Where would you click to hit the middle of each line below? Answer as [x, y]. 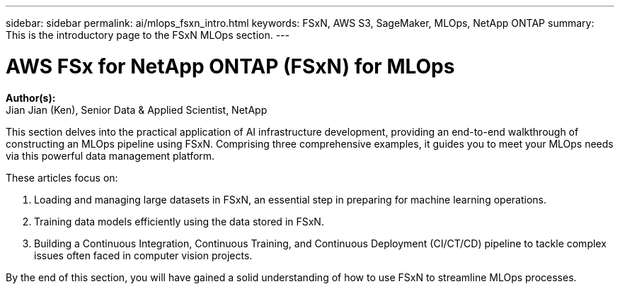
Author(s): [31, 98]
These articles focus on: [62, 177]
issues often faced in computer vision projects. [143, 255]
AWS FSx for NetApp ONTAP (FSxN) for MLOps [230, 66]
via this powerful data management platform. [110, 155]
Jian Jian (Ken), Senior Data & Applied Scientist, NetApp [137, 110]
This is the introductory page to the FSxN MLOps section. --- [148, 35]
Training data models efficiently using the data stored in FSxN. [179, 221]
